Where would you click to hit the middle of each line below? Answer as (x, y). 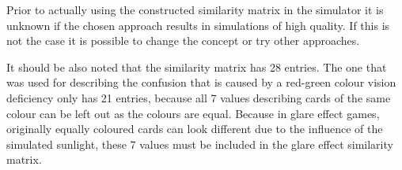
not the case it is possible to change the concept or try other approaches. (183, 41)
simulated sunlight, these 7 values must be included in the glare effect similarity (200, 144)
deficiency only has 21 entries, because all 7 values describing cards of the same (199, 97)
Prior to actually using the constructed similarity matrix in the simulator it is (195, 9)
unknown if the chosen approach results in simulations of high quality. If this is (198, 25)
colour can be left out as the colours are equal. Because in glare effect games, (193, 113)
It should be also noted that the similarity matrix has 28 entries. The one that (197, 67)
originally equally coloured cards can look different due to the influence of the (195, 129)
